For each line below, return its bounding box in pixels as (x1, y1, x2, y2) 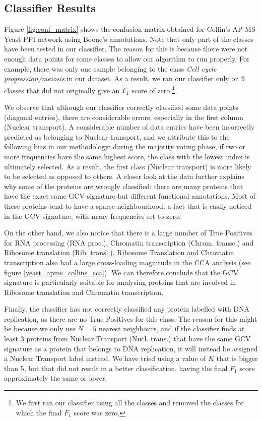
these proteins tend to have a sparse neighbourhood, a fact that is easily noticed (4, 200, 251, 211)
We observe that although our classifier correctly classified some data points (4, 102, 238, 112)
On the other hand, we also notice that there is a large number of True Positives (4, 227, 252, 238)
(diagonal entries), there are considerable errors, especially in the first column (4, 111, 243, 122)
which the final (16, 407, 62, 417)
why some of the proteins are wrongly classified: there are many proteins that (4, 181, 243, 191)
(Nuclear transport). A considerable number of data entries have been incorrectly (4, 122, 255, 132)
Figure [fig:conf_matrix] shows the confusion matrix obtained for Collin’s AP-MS (4, 24, 255, 34)
